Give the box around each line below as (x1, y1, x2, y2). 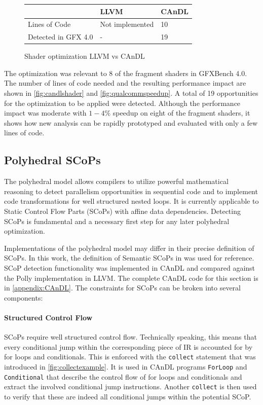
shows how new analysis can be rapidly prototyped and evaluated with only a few (4, 117, 258, 128)
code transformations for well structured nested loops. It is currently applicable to (4, 196, 259, 206)
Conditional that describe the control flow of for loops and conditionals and (4, 371, 242, 382)
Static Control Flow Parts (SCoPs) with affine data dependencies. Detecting (4, 206, 241, 216)
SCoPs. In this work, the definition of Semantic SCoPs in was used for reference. (4, 252, 254, 263)
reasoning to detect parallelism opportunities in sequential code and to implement (4, 186, 258, 196)
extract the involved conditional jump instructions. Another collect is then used (4, 381, 257, 392)
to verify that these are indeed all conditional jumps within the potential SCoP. (4, 391, 251, 401)
